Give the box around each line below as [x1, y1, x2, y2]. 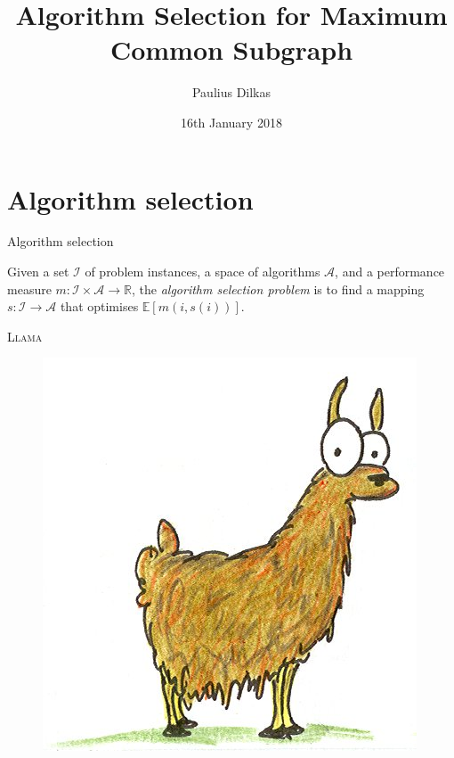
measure [7, 279, 52, 298]
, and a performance [335, 262, 445, 281]
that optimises [60, 297, 139, 316]
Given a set [7, 262, 69, 281]
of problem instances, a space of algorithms [85, 262, 320, 281]
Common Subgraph [109, 31, 353, 68]
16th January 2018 [181, 112, 282, 131]
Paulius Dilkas [191, 83, 272, 102]
